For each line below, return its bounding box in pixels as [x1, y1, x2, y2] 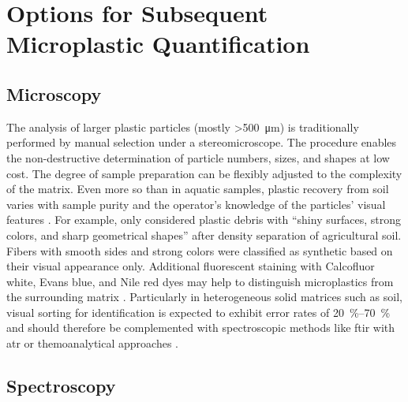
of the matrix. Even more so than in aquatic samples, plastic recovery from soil [6, 181, 389, 197]
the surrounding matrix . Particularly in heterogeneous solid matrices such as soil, [6, 288, 402, 305]
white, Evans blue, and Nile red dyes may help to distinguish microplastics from [6, 273, 394, 289]
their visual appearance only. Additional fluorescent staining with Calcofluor [6, 258, 375, 274]
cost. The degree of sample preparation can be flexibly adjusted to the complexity [6, 165, 402, 181]
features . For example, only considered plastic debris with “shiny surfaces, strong [6, 211, 402, 228]
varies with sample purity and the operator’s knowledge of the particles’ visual [6, 195, 386, 212]
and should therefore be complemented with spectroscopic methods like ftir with [6, 319, 395, 336]
